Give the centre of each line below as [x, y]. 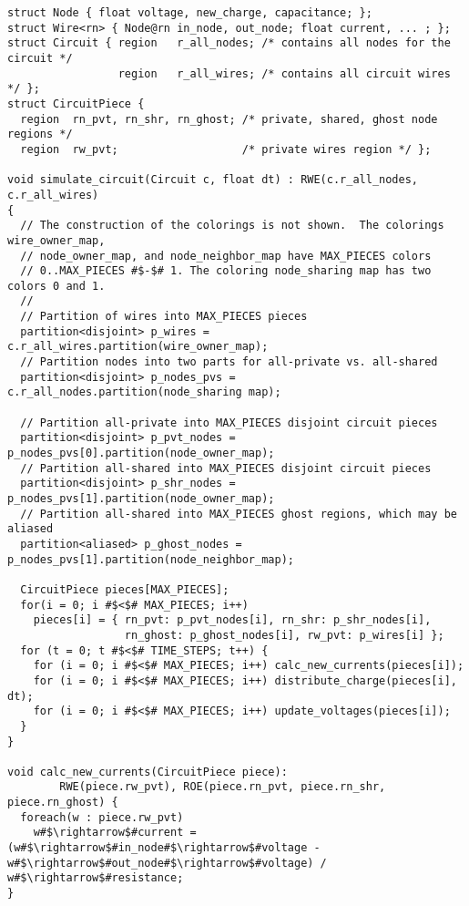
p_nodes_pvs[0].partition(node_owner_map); [141, 453]
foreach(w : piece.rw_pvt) [102, 817]
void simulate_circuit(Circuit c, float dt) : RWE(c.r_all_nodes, [213, 180]
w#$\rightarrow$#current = [115, 833]
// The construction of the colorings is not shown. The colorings [232, 226]
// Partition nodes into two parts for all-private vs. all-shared [229, 362]
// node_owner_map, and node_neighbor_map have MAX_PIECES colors [226, 256]
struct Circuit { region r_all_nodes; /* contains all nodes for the [229, 43]
